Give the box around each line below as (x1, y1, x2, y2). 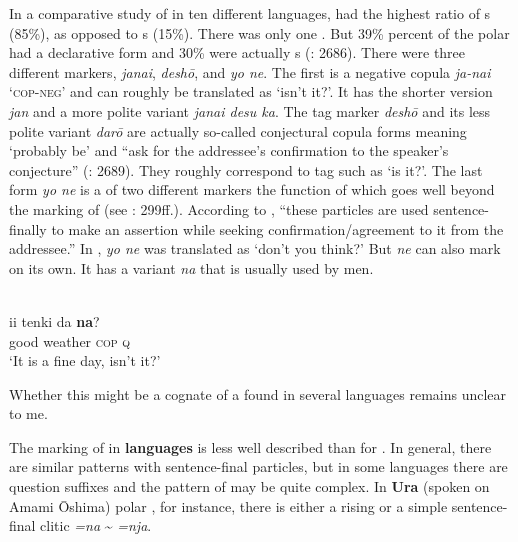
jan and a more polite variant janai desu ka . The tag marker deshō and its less (9, 100, 491, 121)
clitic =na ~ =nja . (40, 515, 152, 536)
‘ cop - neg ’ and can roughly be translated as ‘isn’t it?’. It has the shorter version (9, 81, 493, 102)
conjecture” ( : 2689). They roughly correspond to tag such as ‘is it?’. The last (9, 159, 483, 180)
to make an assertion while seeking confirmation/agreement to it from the (51, 218, 504, 239)
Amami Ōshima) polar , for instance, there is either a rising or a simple (9, 495, 448, 516)
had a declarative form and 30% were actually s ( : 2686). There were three (9, 42, 466, 63)
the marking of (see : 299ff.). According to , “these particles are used (9, 198, 429, 219)
